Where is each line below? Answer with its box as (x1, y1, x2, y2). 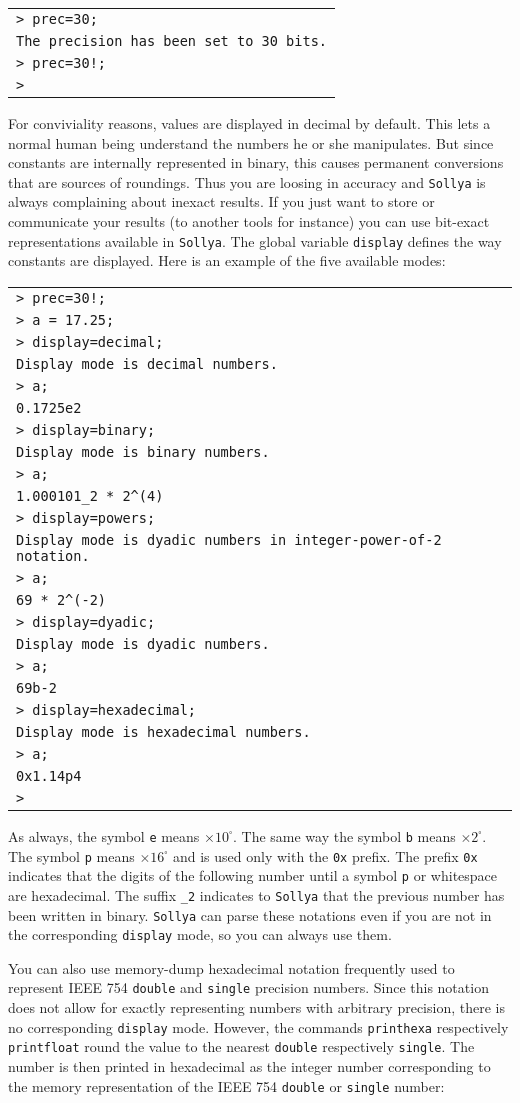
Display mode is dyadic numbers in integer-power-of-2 (16, 531, 442, 548)
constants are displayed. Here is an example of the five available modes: (8, 250, 446, 271)
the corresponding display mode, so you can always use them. (8, 924, 392, 945)
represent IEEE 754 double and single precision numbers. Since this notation (8, 977, 489, 998)
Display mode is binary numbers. (16, 443, 270, 460)
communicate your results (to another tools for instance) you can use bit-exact (8, 211, 490, 232)
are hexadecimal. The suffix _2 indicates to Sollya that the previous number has (8, 884, 505, 905)
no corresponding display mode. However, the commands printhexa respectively (8, 1016, 509, 1037)
